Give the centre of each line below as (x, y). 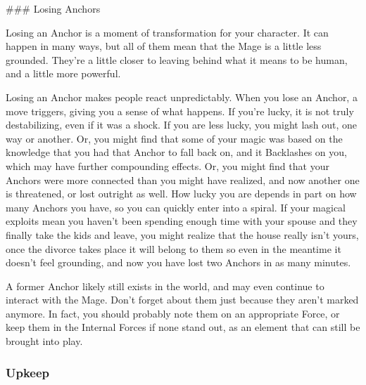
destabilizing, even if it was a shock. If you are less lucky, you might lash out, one (182, 125)
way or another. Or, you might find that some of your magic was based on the (174, 138)
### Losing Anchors (53, 8)
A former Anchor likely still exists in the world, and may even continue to (165, 286)
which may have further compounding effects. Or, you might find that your (168, 165)
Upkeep (28, 372)
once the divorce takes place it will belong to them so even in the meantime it (173, 248)
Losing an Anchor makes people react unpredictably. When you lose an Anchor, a (182, 97)
